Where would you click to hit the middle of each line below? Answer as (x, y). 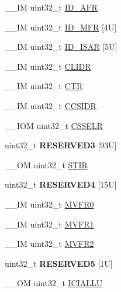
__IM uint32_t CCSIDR (51, 105)
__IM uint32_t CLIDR (48, 66)
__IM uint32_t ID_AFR (51, 7)
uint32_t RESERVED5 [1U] (59, 263)
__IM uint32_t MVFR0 (49, 204)
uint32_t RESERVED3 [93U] (61, 145)
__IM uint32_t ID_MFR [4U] (61, 27)
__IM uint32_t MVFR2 (49, 244)
